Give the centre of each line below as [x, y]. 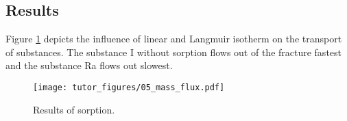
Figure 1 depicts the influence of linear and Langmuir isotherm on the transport [174, 39]
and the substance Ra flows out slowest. [89, 65]
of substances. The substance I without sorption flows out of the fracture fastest [174, 52]
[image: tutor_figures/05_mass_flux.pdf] [129, 87]
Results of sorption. [74, 109]
